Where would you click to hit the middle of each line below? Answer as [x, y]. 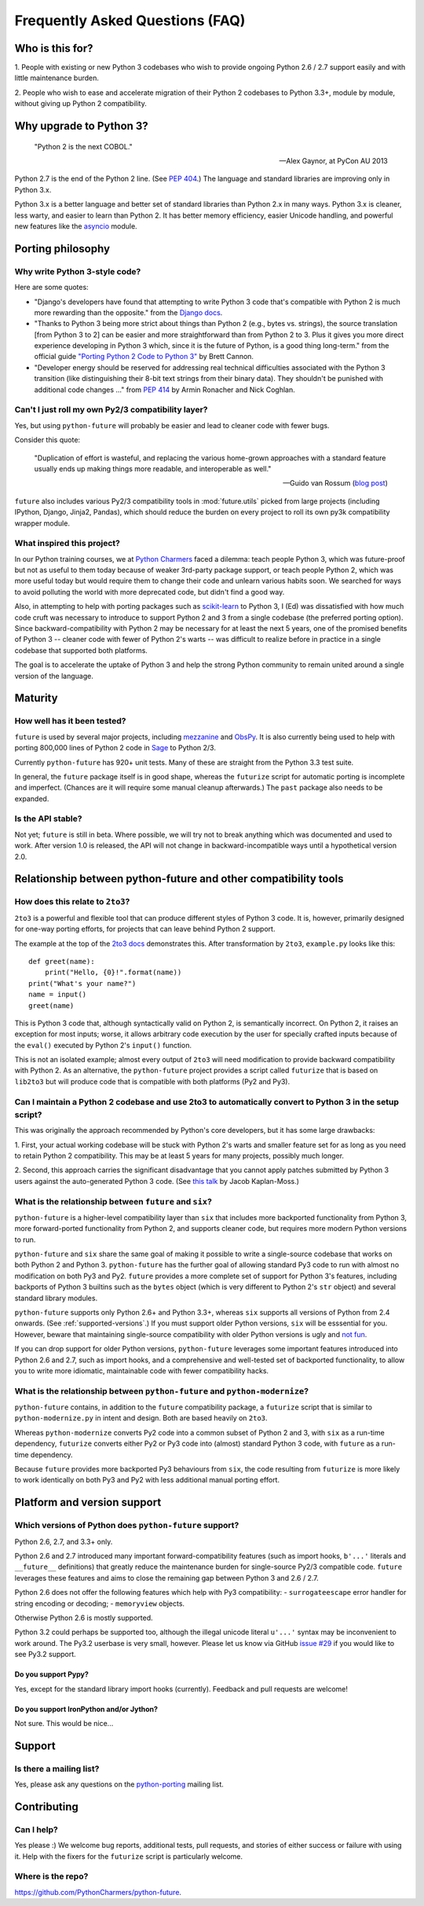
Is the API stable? [48, 819]
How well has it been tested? [70, 721]
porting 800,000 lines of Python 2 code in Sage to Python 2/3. [115, 748]
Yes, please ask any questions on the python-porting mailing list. [119, 1784]
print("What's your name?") [82, 983]
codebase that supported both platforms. [81, 650]
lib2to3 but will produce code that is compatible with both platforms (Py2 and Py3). [152, 1081]
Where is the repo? [51, 1876]
